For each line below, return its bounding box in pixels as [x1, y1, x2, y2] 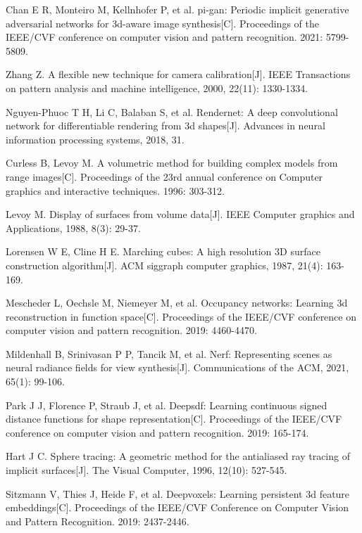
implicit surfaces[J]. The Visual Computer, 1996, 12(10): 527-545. [6, 463, 287, 477]
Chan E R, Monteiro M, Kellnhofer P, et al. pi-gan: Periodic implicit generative [6, 2, 349, 16]
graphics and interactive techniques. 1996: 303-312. [6, 183, 225, 198]
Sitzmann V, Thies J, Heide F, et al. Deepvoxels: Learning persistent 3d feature [6, 486, 350, 501]
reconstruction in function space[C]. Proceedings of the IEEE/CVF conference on [6, 309, 356, 323]
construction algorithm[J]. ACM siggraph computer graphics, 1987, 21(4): [6, 257, 323, 272]
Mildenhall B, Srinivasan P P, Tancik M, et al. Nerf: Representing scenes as [6, 346, 332, 361]
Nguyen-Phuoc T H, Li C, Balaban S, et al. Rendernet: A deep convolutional [6, 104, 338, 119]
